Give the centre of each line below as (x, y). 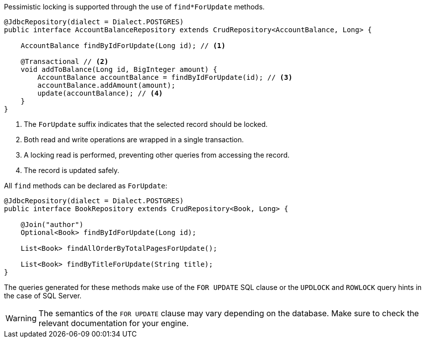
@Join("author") (52, 225)
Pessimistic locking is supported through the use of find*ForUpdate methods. (134, 7)
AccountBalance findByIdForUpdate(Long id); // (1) (123, 46)
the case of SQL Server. (43, 296)
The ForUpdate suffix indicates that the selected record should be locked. (146, 124)
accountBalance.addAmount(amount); (106, 85)
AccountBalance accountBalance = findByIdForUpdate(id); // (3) (165, 77)
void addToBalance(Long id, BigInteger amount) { (119, 69)
